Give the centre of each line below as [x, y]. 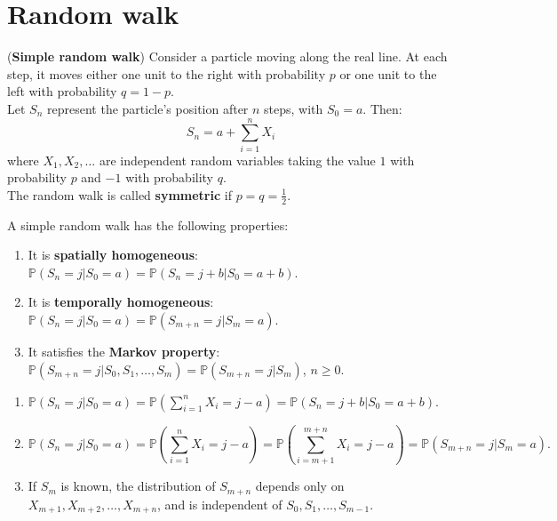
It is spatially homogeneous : [113, 255]
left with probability [62, 91]
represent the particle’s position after [148, 108]
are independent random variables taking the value [237, 160]
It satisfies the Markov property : [124, 352]
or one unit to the [388, 73]
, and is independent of [220, 504]
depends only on [300, 486]
